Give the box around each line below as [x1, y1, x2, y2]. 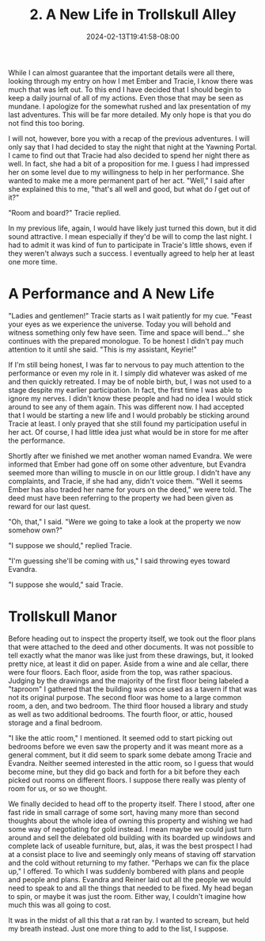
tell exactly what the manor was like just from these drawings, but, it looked [8, 650, 254, 660]
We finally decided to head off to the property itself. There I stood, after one [8, 798, 256, 809]
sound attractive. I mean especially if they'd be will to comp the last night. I [8, 231, 252, 241]
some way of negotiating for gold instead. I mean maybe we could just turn [8, 824, 252, 833]
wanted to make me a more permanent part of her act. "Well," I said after [8, 176, 245, 185]
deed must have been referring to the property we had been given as [8, 493, 233, 502]
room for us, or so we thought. [8, 783, 108, 793]
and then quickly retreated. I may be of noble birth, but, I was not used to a [8, 376, 252, 386]
